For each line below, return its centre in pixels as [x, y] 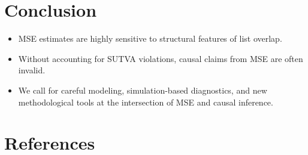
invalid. [32, 70]
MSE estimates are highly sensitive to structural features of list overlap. [150, 38]
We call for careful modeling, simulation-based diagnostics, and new [143, 90]
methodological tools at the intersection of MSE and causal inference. [146, 102]
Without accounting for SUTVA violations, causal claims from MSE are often [161, 58]
